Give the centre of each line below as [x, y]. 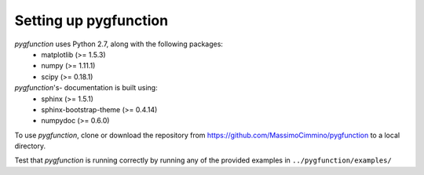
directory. [30, 146]
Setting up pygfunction [91, 20]
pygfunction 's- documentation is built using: [86, 88]
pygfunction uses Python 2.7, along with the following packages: [119, 44]
